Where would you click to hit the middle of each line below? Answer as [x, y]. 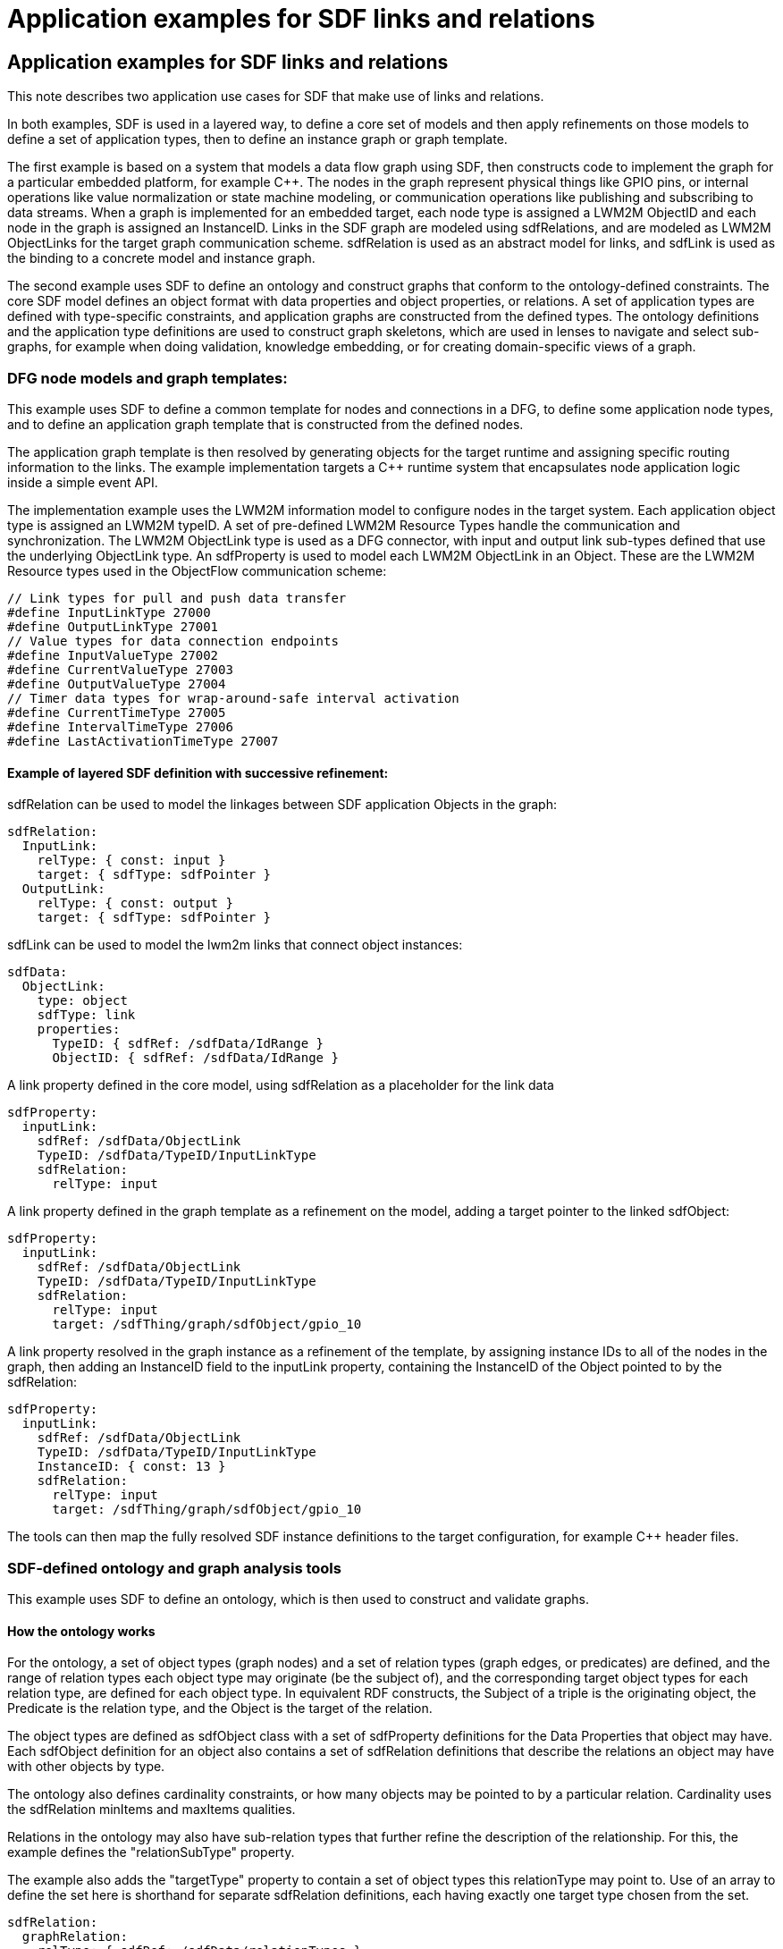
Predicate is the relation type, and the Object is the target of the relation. [220, 1709]
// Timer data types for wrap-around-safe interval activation [233, 698]
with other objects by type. [86, 1767]
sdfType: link [86, 1015]
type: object [82, 1001]
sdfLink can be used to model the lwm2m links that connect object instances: [235, 945]
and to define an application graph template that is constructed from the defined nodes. [265, 424]
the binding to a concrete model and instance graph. [161, 258]
